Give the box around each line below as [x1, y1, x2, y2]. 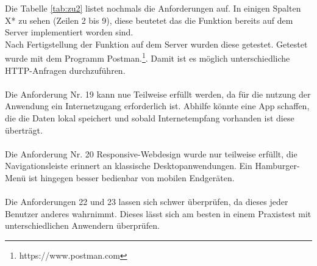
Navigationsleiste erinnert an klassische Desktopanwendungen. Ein [5, 159, 252, 172]
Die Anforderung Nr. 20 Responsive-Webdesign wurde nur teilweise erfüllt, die [5, 147, 297, 160]
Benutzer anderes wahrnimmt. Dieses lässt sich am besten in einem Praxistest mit [5, 207, 312, 220]
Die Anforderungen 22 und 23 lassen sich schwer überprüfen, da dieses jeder [5, 195, 288, 208]
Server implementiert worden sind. [5, 26, 134, 38]
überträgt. [5, 123, 43, 136]
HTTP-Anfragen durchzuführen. [5, 63, 126, 76]
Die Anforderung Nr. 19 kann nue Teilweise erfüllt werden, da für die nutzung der [5, 87, 311, 100]
